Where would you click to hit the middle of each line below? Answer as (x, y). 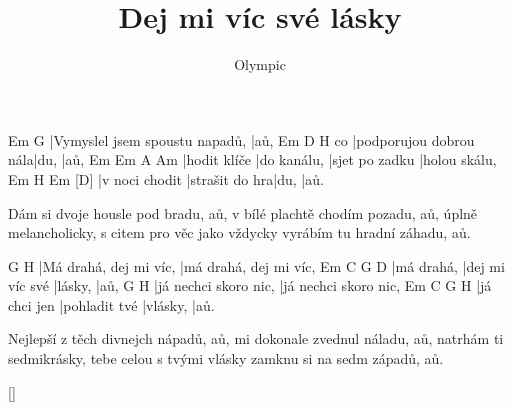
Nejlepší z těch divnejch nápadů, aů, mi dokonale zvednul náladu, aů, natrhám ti (256, 338)
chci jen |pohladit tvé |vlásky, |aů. (111, 304)
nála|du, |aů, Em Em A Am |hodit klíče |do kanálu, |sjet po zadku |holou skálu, (252, 159)
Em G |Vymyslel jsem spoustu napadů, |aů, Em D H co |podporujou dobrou (241, 139)
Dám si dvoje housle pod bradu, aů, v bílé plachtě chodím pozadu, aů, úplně (243, 212)
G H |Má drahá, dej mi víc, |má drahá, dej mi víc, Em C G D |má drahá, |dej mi (256, 265)
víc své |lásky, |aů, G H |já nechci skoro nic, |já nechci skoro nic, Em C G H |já (250, 285)
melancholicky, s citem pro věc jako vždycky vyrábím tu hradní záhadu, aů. (239, 232)
